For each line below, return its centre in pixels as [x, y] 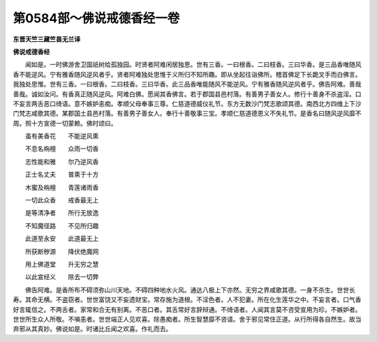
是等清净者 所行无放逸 [62, 213]
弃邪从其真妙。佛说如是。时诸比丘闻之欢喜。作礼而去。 [93, 329]
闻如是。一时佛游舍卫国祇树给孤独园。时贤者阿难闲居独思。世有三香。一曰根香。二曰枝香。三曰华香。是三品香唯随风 [193, 65]
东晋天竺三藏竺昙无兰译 [46, 39]
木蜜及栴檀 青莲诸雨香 [62, 187]
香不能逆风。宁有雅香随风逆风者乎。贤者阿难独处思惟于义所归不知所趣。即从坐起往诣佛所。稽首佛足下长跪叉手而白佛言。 [187, 74]
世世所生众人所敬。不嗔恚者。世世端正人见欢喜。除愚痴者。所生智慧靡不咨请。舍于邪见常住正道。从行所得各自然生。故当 [187, 319]
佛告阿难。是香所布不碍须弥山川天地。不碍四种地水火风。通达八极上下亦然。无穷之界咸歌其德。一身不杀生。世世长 [190, 290]
